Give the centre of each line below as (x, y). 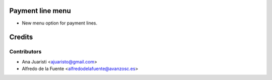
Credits (21, 37)
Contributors (25, 51)
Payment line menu (40, 11)
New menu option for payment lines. (60, 23)
